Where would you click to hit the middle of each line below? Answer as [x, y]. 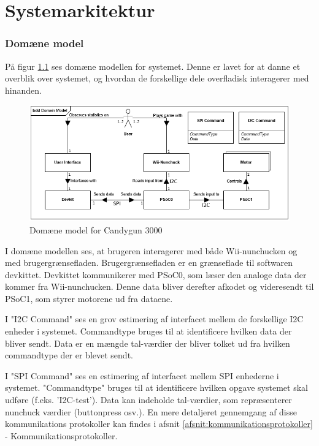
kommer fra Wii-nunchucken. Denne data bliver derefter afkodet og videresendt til [159, 286]
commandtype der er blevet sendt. [69, 355]
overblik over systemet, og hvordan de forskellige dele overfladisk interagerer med [157, 78]
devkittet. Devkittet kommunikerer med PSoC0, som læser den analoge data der [156, 274]
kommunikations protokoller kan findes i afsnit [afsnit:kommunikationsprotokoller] [159, 424]
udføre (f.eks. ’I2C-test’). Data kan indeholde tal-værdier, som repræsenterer [148, 400]
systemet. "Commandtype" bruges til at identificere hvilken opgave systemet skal [156, 387]
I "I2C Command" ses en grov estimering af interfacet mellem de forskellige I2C [154, 319]
